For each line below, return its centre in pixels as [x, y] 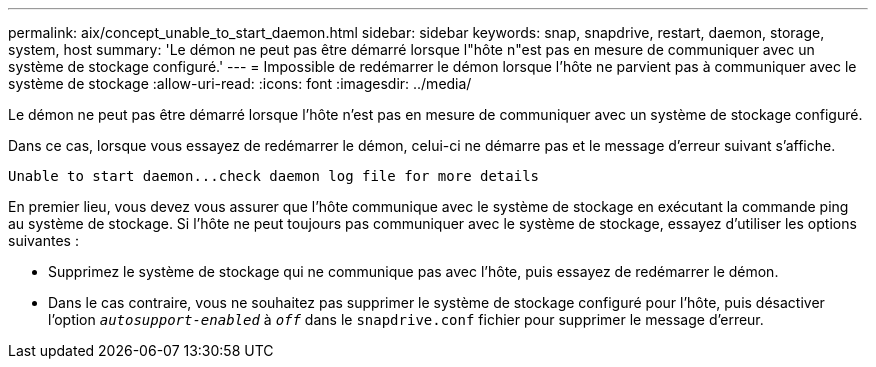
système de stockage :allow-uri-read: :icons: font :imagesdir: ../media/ [240, 83]
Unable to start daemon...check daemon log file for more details [274, 176]
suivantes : [43, 240]
